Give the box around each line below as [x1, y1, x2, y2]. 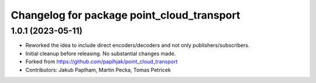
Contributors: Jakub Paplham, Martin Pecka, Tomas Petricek [25, 66, 171, 73]
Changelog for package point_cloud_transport [11, 9, 241, 21]
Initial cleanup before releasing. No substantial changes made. [25, 50, 176, 57]
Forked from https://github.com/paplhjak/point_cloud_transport [25, 58, 178, 65]
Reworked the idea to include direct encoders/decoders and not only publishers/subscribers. [25, 42, 250, 49]
